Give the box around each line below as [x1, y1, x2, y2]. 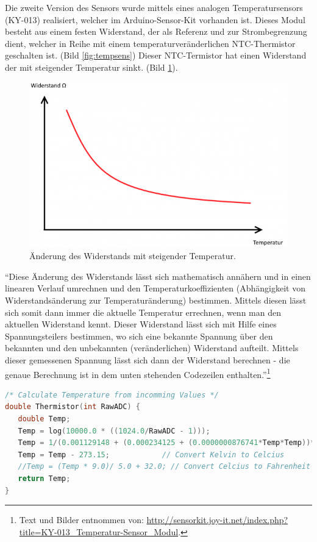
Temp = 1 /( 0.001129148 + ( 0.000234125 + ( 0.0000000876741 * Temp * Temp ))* [18, 438, 315, 448]
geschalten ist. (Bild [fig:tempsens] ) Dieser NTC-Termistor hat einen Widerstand [5, 49, 307, 62]
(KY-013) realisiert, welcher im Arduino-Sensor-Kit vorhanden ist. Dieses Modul [5, 13, 305, 26]
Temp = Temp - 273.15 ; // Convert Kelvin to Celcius [18, 450, 285, 459]
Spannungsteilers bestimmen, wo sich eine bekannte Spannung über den [5, 329, 273, 342]
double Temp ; [18, 415, 71, 424]
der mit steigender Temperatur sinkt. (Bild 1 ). [5, 60, 178, 73]
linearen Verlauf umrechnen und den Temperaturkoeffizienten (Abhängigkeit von [5, 282, 305, 294]
